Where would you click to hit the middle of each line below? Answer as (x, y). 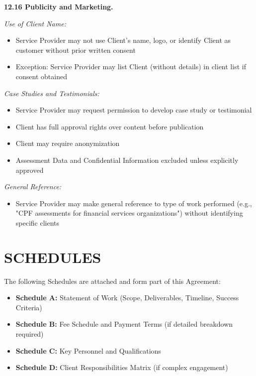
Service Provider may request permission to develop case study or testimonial (134, 110)
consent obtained (41, 76)
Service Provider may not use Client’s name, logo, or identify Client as (123, 40)
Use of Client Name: (35, 23)
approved (30, 170)
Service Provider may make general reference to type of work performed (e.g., (134, 203)
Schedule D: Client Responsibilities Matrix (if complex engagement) (122, 367)
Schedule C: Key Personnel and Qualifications (88, 350)
